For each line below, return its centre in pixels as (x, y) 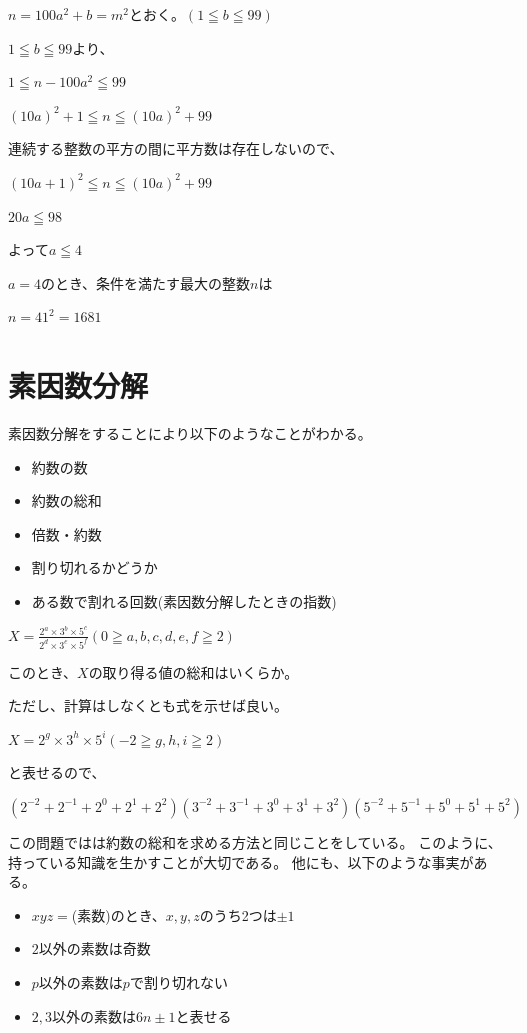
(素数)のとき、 (118, 914)
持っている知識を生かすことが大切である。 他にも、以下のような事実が (241, 861)
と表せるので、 (57, 772)
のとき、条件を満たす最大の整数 (146, 282)
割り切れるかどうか (94, 567)
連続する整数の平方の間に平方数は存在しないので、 (176, 148)
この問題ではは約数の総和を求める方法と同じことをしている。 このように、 (255, 841)
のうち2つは (238, 914)
